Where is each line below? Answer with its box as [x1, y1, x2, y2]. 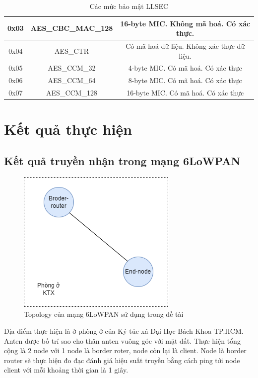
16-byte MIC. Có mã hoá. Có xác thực [127, 88, 244, 98]
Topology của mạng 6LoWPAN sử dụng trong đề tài [24, 309, 184, 319]
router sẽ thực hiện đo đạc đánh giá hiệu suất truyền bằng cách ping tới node [4, 355, 240, 365]
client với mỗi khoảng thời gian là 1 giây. [4, 365, 129, 375]
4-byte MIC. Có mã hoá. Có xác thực [128, 63, 242, 73]
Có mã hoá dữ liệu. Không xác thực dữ [126, 41, 245, 51]
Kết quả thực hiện [4, 119, 132, 139]
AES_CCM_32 [48, 63, 96, 73]
